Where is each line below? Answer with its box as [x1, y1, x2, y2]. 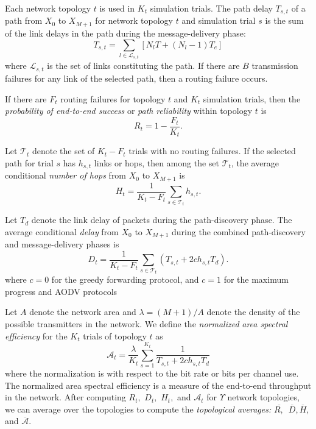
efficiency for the [5, 329, 68, 342]
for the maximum [223, 273, 289, 286]
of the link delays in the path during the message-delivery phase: [5, 26, 246, 39]
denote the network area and [29, 305, 136, 318]
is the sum [265, 14, 304, 27]
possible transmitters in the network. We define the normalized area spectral [5, 317, 288, 330]
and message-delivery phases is [5, 238, 119, 250]
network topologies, [227, 391, 300, 403]
